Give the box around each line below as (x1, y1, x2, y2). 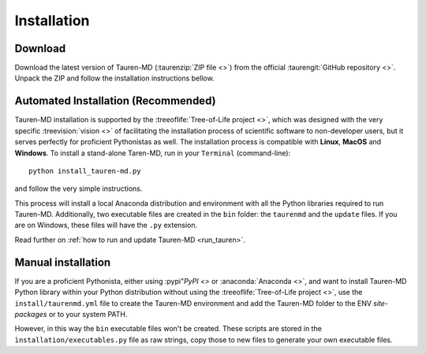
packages (14, 309, 47, 319)
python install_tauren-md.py (28, 166, 141, 175)
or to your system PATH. (48, 309, 128, 319)
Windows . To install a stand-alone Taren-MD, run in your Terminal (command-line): (14, 148, 291, 158)
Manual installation (14, 255, 111, 269)
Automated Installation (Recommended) (14, 95, 216, 108)
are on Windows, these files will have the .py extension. (14, 221, 198, 230)
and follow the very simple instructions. (14, 184, 143, 193)
